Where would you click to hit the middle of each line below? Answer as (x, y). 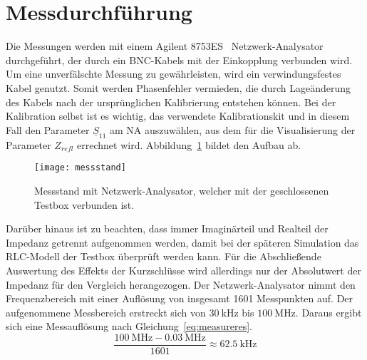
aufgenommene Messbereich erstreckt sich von (106, 312)
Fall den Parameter (48, 129)
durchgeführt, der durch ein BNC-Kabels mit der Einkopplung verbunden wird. (179, 60)
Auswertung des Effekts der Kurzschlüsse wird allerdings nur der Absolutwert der (183, 270)
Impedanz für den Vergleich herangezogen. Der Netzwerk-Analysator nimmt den (181, 284)
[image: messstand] (80, 168)
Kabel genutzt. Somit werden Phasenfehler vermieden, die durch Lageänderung (179, 87)
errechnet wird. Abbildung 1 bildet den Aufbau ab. (189, 144)
